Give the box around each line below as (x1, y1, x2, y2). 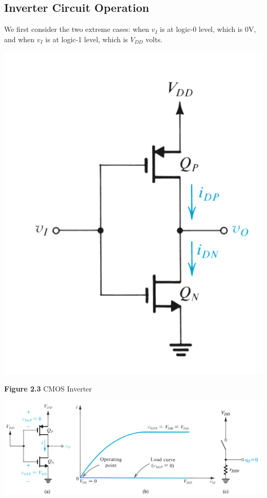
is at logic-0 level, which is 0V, (160, 24, 256, 34)
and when (4, 33, 35, 44)
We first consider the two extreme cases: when (4, 24, 149, 34)
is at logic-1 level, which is (45, 33, 128, 44)
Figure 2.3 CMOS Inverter (4, 383, 92, 394)
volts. (145, 33, 163, 44)
